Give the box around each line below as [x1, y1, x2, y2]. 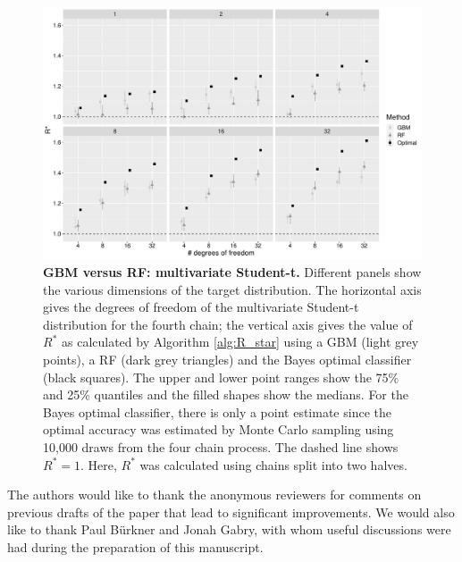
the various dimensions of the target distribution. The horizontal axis [43, 280, 422, 298]
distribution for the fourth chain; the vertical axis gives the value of [43, 315, 413, 333]
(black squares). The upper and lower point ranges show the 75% [43, 367, 399, 386]
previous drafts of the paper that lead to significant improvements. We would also [7, 502, 455, 521]
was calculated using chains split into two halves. [139, 455, 407, 474]
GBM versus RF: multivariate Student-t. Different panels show [43, 262, 422, 281]
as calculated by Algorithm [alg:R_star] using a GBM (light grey [61, 332, 419, 351]
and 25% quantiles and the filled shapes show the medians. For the [43, 385, 408, 404]
